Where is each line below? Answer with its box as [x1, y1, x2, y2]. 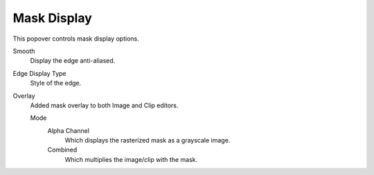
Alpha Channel [47, 126, 90, 134]
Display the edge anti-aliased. [30, 56, 116, 65]
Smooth [12, 47, 35, 55]
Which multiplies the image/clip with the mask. [64, 155, 198, 163]
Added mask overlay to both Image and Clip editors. [30, 101, 179, 110]
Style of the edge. [30, 79, 82, 87]
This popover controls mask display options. [12, 34, 139, 43]
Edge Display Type [12, 69, 66, 77]
